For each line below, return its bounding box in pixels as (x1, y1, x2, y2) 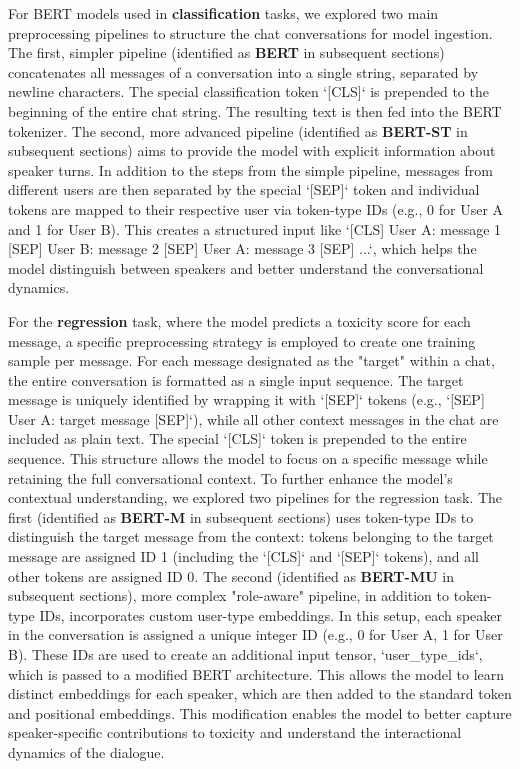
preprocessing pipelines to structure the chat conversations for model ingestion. (8, 22, 493, 43)
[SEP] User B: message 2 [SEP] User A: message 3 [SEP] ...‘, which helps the (8, 238, 477, 259)
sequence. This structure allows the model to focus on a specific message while (8, 448, 488, 469)
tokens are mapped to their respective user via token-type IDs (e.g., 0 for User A (8, 198, 504, 219)
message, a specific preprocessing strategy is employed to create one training (8, 330, 476, 351)
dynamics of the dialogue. (8, 741, 165, 762)
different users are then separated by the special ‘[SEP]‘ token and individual (8, 179, 480, 200)
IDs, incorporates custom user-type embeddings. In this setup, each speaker (39, 604, 503, 625)
